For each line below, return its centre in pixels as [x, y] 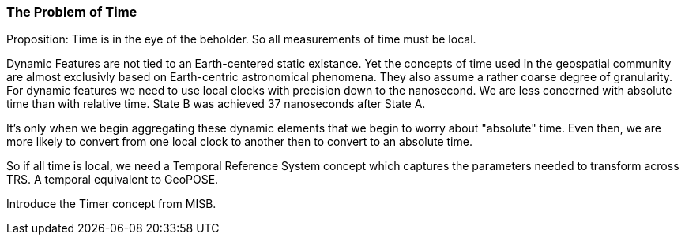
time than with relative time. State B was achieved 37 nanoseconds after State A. [216, 104]
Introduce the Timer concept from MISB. [111, 204]
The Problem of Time [72, 12]
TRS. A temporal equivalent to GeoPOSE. [113, 180]
